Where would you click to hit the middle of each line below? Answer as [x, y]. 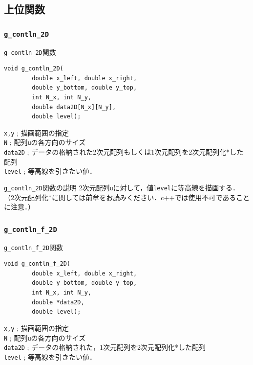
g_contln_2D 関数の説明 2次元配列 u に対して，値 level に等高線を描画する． [122, 187]
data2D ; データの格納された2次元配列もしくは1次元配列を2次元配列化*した [124, 152]
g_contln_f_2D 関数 [34, 247]
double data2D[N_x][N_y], [74, 107]
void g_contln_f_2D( [37, 264]
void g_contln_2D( [34, 69]
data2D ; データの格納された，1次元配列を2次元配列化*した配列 [105, 347]
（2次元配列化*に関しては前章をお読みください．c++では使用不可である [120, 197]
